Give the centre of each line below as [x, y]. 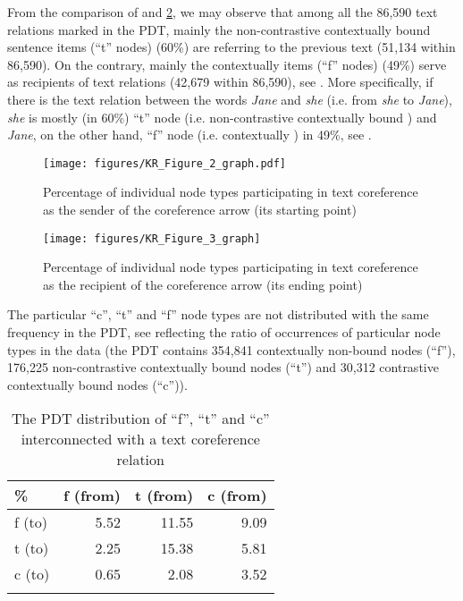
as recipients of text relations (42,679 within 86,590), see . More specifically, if [220, 82]
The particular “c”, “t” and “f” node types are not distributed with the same [218, 314]
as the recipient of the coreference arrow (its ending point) [203, 284]
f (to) [31, 522]
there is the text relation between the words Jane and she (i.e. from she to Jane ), [230, 99]
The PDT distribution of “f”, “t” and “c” [140, 419]
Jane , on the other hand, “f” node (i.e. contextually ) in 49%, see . [189, 135]
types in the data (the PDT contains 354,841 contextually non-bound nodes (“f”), [231, 349]
